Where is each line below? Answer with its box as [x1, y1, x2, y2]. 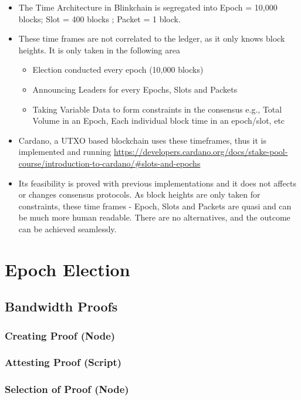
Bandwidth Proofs [5, 297, 118, 316]
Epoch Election [5, 257, 130, 281]
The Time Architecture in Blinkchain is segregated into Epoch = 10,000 [18, 1, 278, 13]
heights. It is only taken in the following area [18, 43, 180, 56]
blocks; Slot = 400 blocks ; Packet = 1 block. [18, 12, 181, 25]
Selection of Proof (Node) [5, 382, 129, 396]
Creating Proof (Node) [5, 328, 116, 343]
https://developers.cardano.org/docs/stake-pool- [114, 145, 288, 158]
